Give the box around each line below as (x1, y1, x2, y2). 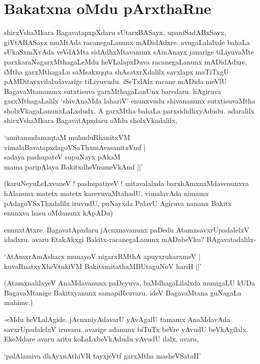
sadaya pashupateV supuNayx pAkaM (4, 151, 121, 162)
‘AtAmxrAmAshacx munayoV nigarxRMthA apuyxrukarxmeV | (4, 251, 201, 261)
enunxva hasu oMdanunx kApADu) (4, 207, 113, 218)
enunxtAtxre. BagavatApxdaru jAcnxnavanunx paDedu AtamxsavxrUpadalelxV (4, 224, 249, 234)
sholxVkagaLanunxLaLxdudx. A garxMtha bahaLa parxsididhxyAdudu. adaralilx (4, 105, 254, 115)
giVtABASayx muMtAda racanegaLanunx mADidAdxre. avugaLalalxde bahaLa (4, 36, 250, 47)
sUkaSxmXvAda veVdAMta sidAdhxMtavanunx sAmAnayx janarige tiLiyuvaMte (4, 46, 254, 57)
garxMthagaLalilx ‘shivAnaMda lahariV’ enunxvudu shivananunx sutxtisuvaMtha (4, 95, 255, 106)
